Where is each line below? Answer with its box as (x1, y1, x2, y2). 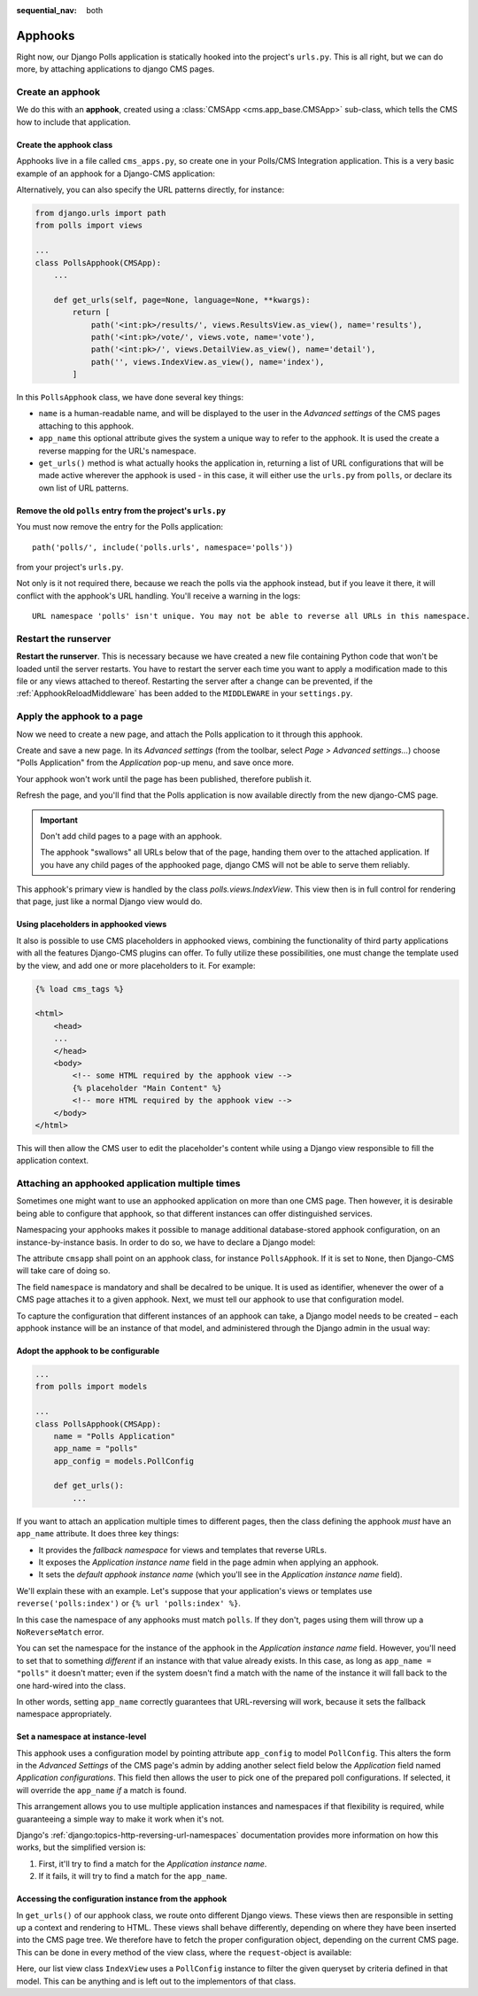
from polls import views (35, 220, 143, 230)
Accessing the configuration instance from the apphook (16, 1893, 227, 1904)
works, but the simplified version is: (16, 1842, 146, 1853)
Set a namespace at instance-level (16, 1731, 147, 1742)
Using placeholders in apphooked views (16, 919, 167, 930)
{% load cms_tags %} (35, 984, 124, 994)
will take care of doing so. (16, 1265, 111, 1276)
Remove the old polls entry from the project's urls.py (16, 505, 226, 515)
